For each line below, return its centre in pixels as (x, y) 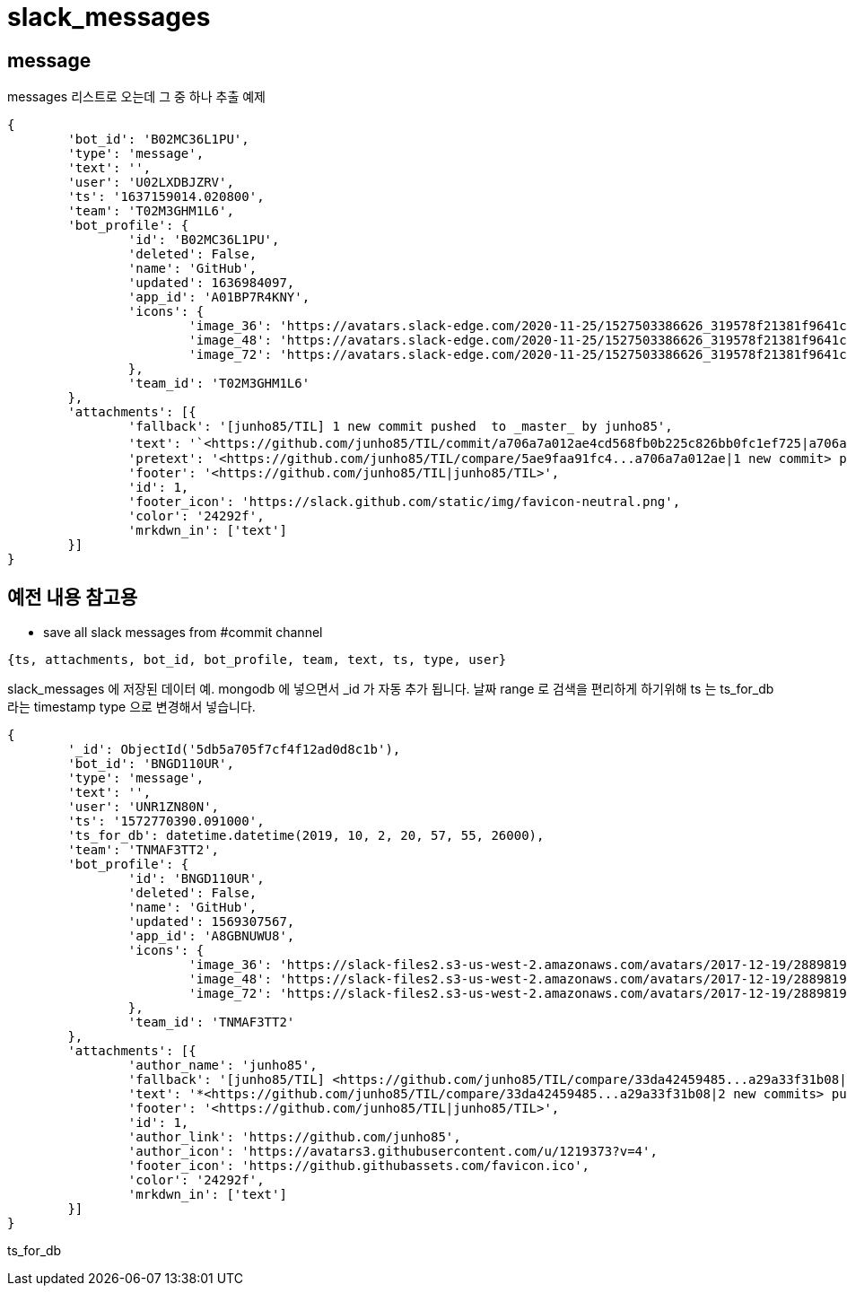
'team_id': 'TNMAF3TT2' (211, 1022)
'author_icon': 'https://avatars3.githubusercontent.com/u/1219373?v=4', (393, 1152)
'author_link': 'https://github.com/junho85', (294, 1137)
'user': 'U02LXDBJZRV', (151, 183)
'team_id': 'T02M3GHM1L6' (219, 384)
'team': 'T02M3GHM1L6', (151, 211)
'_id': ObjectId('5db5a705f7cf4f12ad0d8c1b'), (234, 750)
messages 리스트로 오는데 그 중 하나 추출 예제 (136, 97)
